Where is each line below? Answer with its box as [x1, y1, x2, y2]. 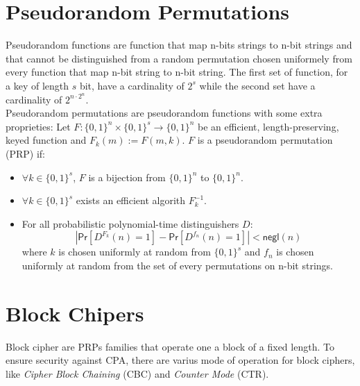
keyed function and [6, 133, 87, 147]
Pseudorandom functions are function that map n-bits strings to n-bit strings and [6, 37, 352, 52]
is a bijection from [88, 169, 166, 184]
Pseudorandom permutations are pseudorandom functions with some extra [6, 106, 323, 120]
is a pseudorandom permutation [197, 133, 333, 147]
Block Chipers [6, 299, 144, 327]
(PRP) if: [6, 146, 45, 160]
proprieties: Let [6, 119, 71, 133]
